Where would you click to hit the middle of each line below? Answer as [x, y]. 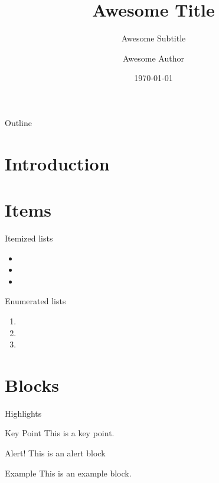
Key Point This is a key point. [60, 433]
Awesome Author [153, 58]
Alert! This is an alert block [55, 453]
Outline [18, 122]
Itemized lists [29, 238]
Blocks [32, 384]
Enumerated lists [35, 301]
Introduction [57, 163]
